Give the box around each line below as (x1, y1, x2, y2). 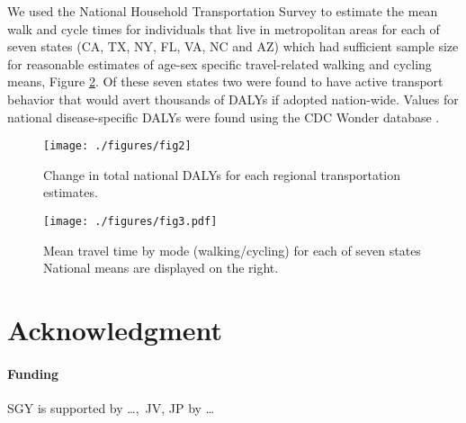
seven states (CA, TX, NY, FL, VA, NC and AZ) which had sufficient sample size (7, 37, 459, 56)
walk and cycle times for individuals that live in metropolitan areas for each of (7, 19, 440, 38)
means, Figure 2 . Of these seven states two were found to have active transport (7, 72, 444, 91)
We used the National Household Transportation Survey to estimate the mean (7, 2, 438, 20)
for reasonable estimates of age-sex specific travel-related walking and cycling (7, 54, 432, 73)
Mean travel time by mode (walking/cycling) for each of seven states (43, 240, 421, 259)
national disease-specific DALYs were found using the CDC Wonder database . (7, 107, 440, 126)
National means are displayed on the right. (43, 258, 279, 277)
